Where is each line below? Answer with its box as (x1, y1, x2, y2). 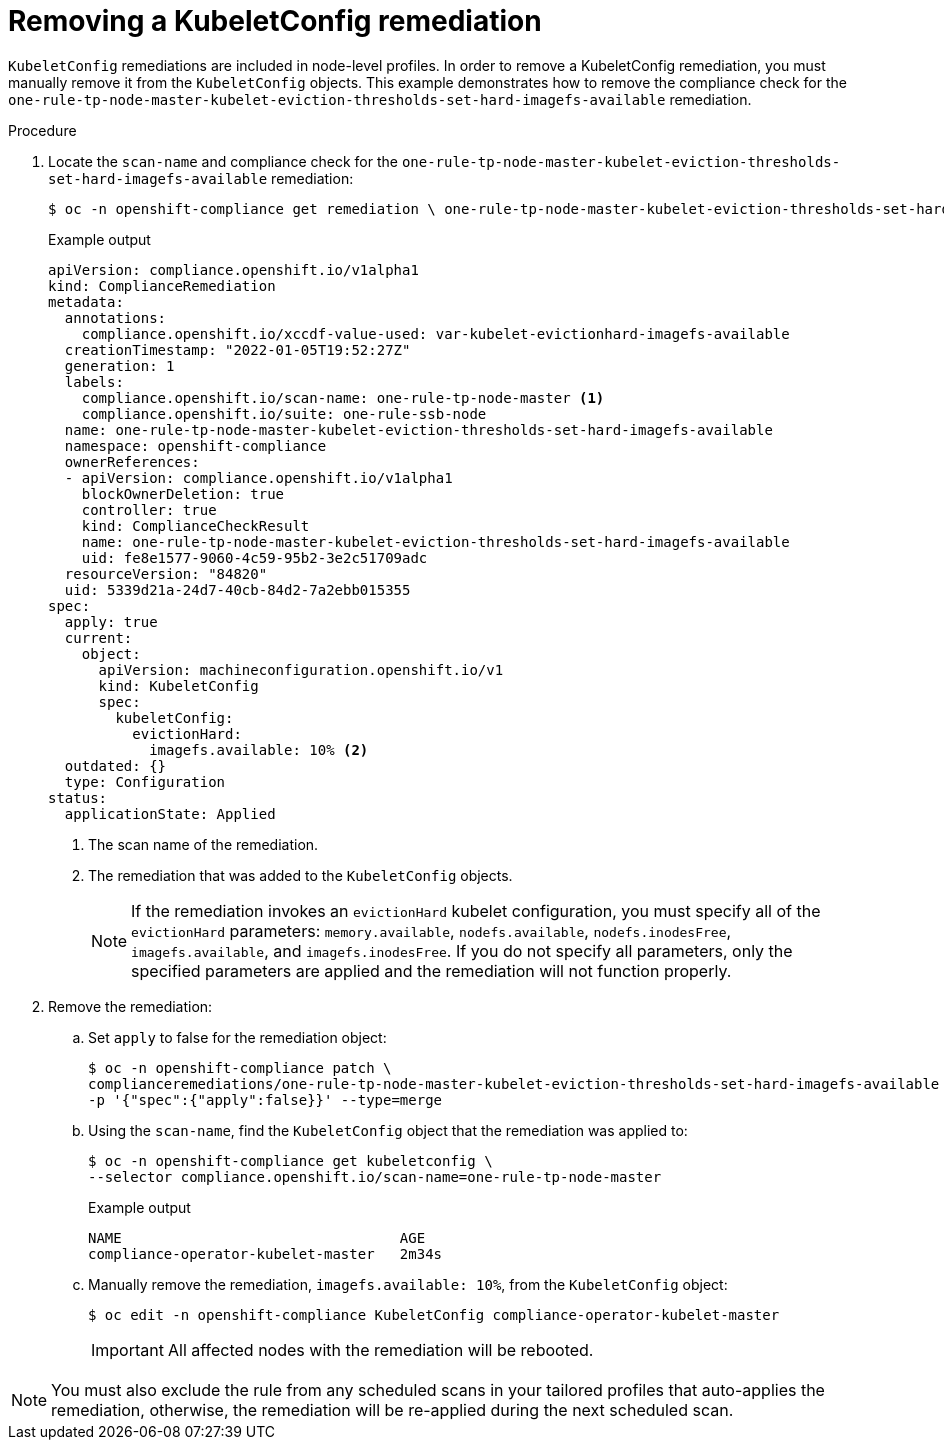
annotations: (64, 309, 167, 326)
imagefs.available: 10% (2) (149, 741, 369, 758)
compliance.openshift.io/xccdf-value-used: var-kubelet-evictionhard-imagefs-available (81, 325, 790, 342)
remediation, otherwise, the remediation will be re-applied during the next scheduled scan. (51, 1399, 734, 1420)
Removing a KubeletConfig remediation (8, 4, 542, 38)
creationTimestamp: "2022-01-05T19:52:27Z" (64, 341, 411, 358)
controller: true (81, 501, 217, 518)
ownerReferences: (64, 453, 200, 470)
